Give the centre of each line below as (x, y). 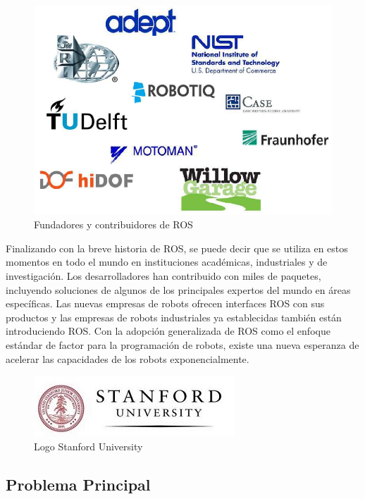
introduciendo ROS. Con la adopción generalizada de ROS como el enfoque (168, 331)
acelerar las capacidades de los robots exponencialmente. (128, 358)
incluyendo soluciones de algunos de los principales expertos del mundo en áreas (178, 289)
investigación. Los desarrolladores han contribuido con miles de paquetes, (163, 276)
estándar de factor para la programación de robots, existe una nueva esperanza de (182, 345)
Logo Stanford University (88, 446)
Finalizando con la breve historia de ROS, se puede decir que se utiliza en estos (177, 248)
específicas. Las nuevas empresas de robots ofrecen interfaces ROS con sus (165, 303)
